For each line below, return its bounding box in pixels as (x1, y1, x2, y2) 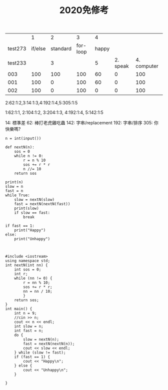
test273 (7, 45, 26, 52)
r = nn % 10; (23, 280, 50, 285)
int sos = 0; (14, 267, 41, 272)
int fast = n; (14, 328, 43, 334)
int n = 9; (14, 311, 37, 316)
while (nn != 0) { (14, 276, 52, 281)
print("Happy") (14, 228, 46, 233)
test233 (7, 59, 26, 66)
